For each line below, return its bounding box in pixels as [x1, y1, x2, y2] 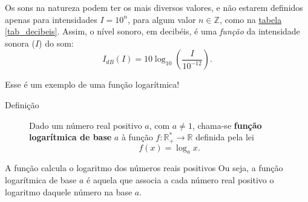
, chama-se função [192, 119, 262, 131]
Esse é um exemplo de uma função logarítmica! [5, 78, 180, 91]
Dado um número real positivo [29, 119, 142, 131]
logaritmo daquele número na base [5, 185, 133, 198]
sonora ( [5, 36, 35, 49]
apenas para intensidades [5, 13, 97, 25]
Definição [5, 98, 39, 111]
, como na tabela [219, 13, 282, 25]
